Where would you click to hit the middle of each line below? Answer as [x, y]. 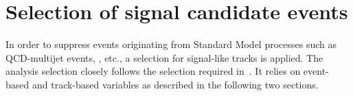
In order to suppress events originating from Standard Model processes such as [171, 44]
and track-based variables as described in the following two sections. [175, 84]
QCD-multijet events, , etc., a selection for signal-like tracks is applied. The [164, 57]
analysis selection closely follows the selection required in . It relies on [153, 71]
